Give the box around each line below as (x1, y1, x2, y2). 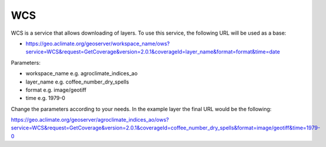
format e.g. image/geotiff (25, 86, 87, 93)
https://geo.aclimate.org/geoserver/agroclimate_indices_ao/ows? (11, 116, 169, 123)
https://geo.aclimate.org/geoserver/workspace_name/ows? (25, 40, 170, 47)
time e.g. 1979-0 (25, 95, 65, 102)
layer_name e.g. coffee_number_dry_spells (25, 78, 129, 85)
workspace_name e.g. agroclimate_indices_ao (25, 70, 138, 77)
